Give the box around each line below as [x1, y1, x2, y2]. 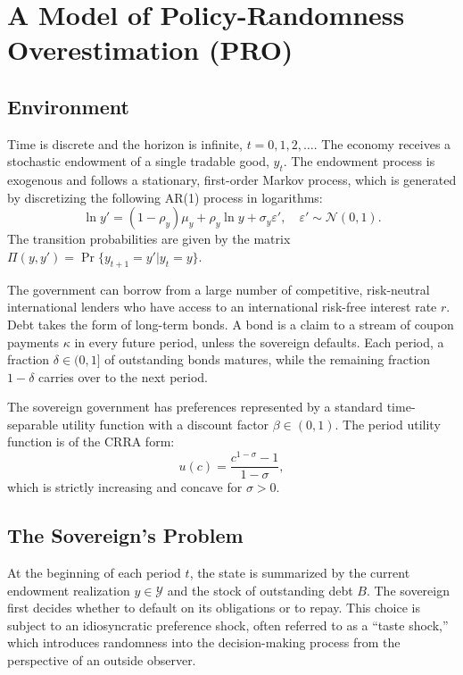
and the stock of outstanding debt [167, 580, 353, 599]
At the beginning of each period [7, 563, 181, 582]
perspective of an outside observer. [7, 650, 196, 669]
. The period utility [335, 414, 441, 433]
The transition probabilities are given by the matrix [7, 229, 291, 248]
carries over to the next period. [38, 367, 209, 386]
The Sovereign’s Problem [7, 521, 244, 549]
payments [7, 332, 60, 351]
